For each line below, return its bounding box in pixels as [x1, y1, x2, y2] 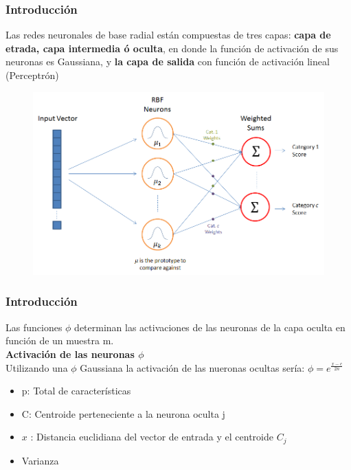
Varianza [21, 453, 59, 467]
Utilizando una [5, 360, 68, 374]
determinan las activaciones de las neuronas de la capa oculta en [74, 320, 346, 334]
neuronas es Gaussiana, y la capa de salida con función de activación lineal [5, 54, 330, 69]
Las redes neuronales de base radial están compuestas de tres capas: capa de [5, 27, 331, 42]
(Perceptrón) [5, 68, 59, 82]
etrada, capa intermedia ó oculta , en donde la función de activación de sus [5, 41, 339, 55]
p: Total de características [21, 383, 131, 398]
